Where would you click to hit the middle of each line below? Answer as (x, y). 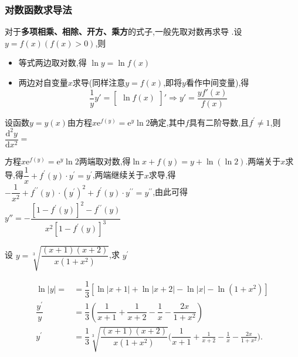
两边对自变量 (43, 82)
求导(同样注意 (99, 82)
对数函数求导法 (38, 9)
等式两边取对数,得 (53, 63)
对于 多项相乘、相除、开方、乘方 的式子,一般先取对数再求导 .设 (123, 31)
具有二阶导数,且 (219, 122)
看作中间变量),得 (217, 82)
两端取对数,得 (105, 161)
